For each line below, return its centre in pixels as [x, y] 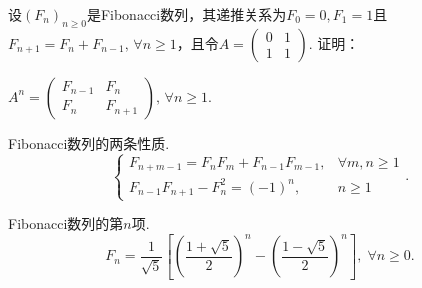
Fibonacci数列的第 [66, 223]
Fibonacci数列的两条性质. [89, 142]
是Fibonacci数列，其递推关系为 [186, 14]
